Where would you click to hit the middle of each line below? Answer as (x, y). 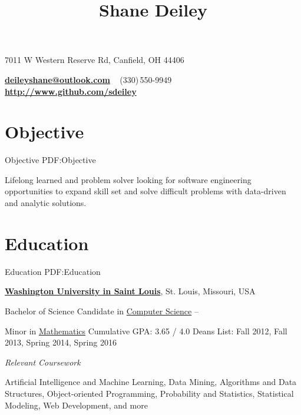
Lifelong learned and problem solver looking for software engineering (128, 179)
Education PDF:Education (53, 271)
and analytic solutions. (46, 203)
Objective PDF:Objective (50, 160)
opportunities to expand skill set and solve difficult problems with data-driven (145, 191)
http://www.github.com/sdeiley (71, 91)
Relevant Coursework (43, 362)
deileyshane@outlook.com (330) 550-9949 (88, 79)
